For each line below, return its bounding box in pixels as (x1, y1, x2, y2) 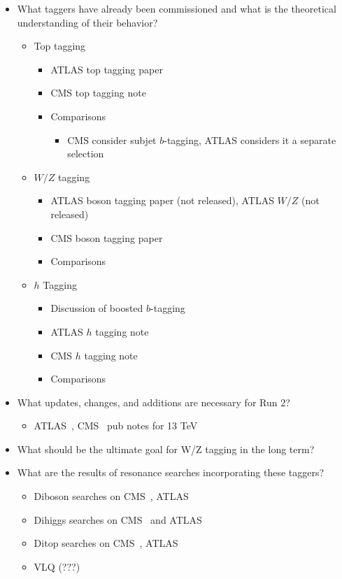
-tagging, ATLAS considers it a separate (164, 132, 336, 147)
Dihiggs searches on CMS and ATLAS (34, 512, 202, 527)
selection (67, 146, 104, 161)
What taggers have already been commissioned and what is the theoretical (17, 1, 336, 15)
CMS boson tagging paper (50, 230, 163, 245)
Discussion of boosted (50, 301, 143, 315)
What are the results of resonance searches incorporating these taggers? (17, 465, 325, 480)
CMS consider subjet (67, 132, 157, 147)
